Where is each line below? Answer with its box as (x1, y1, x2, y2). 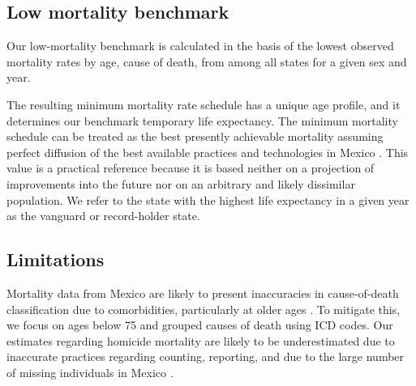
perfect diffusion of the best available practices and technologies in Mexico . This (6, 143, 409, 160)
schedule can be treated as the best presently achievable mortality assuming (6, 128, 384, 145)
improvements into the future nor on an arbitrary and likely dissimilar (6, 175, 355, 192)
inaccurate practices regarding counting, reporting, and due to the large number (6, 348, 405, 365)
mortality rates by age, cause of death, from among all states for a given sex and (6, 53, 407, 70)
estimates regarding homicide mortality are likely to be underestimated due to (6, 332, 395, 349)
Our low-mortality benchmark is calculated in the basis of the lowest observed (6, 37, 394, 54)
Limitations (6, 247, 105, 272)
